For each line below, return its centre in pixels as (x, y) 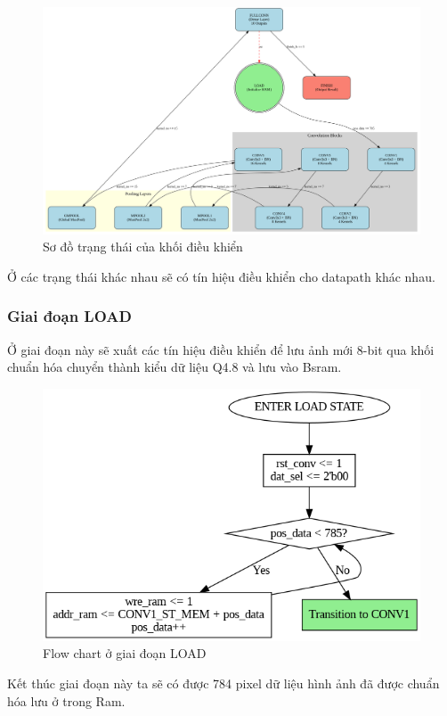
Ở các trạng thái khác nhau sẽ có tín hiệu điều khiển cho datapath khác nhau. (221, 276)
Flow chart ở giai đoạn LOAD (125, 653)
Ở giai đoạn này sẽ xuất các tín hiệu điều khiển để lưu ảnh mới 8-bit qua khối (221, 349)
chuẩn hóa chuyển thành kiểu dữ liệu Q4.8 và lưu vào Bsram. (175, 367)
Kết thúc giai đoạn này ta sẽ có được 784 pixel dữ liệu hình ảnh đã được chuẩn (223, 683)
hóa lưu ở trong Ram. (66, 700)
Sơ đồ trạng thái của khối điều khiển (143, 247)
